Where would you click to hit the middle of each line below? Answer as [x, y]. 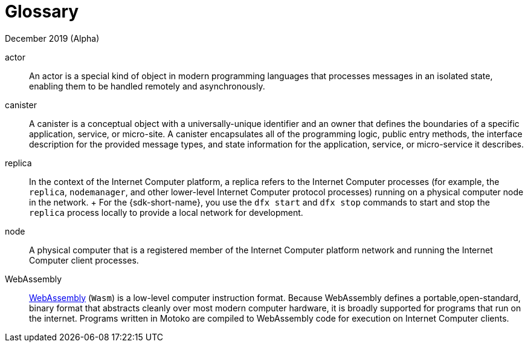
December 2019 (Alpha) [52, 38]
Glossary [42, 11]
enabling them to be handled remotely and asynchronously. [147, 86]
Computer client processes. [84, 260]
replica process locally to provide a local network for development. [166, 212]
